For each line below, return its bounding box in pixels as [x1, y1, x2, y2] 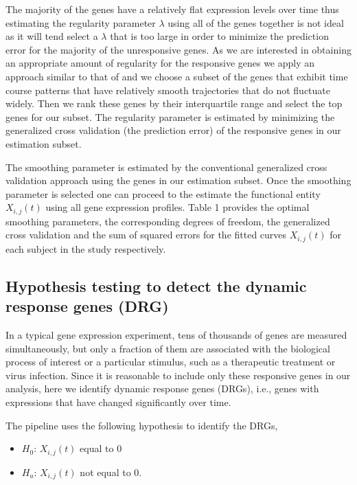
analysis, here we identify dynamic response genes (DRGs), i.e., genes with [5, 381, 319, 396]
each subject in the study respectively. [5, 241, 166, 256]
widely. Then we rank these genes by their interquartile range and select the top [5, 96, 343, 111]
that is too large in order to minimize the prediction [110, 29, 329, 43]
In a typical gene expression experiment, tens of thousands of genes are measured [5, 328, 347, 341]
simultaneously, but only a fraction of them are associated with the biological [5, 341, 330, 355]
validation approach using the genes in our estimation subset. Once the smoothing [5, 173, 352, 188]
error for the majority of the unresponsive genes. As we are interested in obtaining [5, 42, 352, 56]
